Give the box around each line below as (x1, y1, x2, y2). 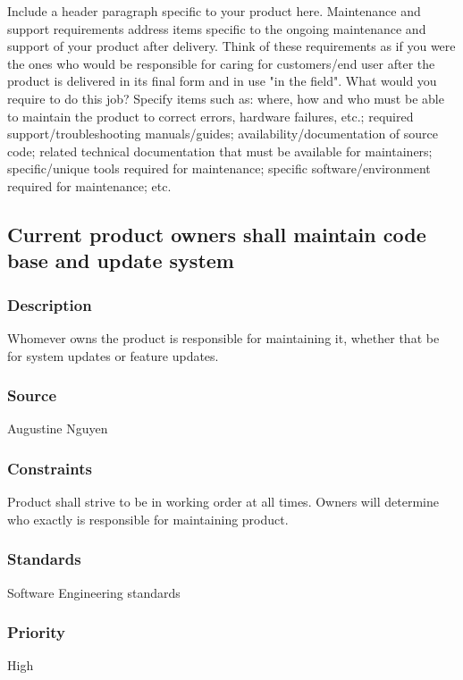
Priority (7, 621, 65, 643)
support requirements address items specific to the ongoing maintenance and (7, 19, 426, 38)
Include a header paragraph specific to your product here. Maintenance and (7, 2, 421, 20)
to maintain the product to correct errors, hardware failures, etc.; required (7, 106, 414, 125)
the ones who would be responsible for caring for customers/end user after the (7, 54, 435, 72)
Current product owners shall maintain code (7, 220, 426, 248)
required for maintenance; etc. (7, 176, 172, 195)
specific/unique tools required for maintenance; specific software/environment (7, 159, 431, 178)
